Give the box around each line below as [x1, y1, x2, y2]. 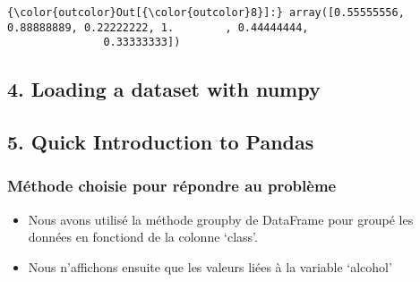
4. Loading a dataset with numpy [7, 75, 321, 103]
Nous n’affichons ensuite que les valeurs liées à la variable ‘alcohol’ [28, 257, 392, 276]
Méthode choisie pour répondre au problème [7, 175, 337, 197]
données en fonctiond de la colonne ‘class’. [28, 227, 258, 246]
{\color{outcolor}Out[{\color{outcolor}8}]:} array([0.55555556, [7, 6, 405, 19]
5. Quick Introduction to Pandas [7, 128, 314, 156]
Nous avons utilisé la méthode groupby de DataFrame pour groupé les [28, 209, 414, 228]
